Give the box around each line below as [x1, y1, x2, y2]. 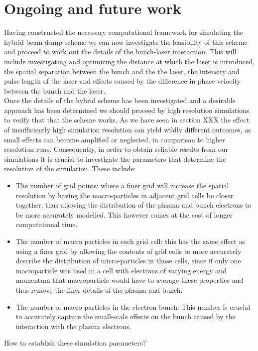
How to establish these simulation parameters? [4, 338, 146, 348]
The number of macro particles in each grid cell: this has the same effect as [15, 236, 245, 246]
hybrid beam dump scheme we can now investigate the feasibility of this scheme [4, 36, 248, 47]
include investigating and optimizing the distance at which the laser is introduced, [4, 56, 255, 66]
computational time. [15, 219, 78, 230]
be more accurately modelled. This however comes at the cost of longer [15, 209, 233, 220]
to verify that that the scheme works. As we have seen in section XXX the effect [4, 115, 249, 125]
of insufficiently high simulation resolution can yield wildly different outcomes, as [4, 124, 251, 135]
